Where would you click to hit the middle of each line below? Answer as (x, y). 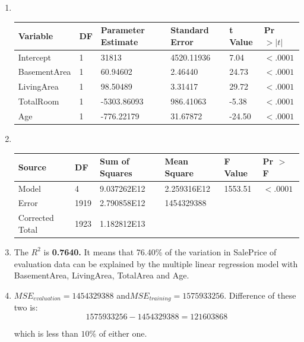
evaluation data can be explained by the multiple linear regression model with (156, 263)
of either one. (123, 333)
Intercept (35, 57)
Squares (116, 172)
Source (32, 167)
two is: (26, 307)
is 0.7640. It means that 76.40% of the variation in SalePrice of (160, 251)
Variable (36, 35)
